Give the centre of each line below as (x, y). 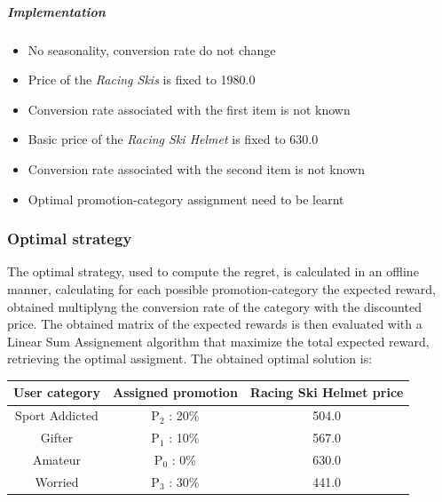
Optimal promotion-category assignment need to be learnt (186, 199)
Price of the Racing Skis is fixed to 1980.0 (142, 80)
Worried (57, 481)
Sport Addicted (57, 415)
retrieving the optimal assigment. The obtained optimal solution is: (190, 359)
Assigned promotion (175, 392)
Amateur (57, 459)
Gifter (57, 438)
